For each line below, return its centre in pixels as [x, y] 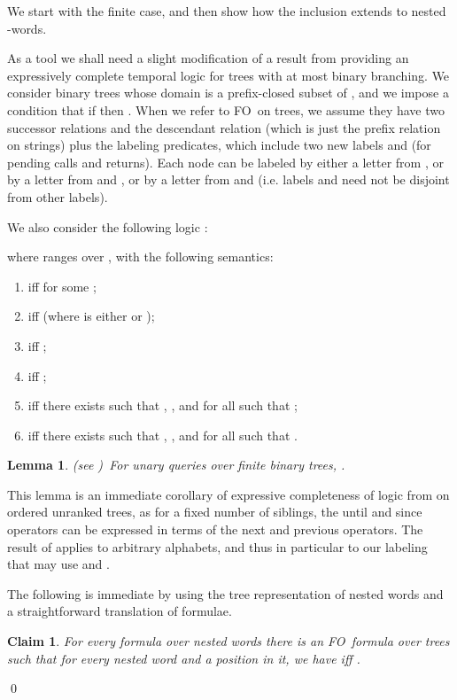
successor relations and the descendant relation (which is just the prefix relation [224, 127]
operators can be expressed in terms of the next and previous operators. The [215, 529]
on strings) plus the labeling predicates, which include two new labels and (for [219, 145]
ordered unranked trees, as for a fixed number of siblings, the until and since [215, 512]
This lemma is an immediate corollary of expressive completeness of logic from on [228, 494]
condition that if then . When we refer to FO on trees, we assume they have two [226, 109]
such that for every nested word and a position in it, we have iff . [184, 658]
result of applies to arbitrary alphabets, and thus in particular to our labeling [217, 546]
